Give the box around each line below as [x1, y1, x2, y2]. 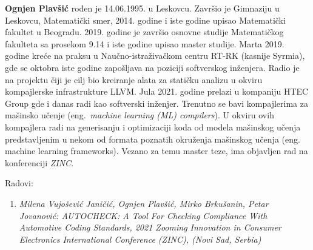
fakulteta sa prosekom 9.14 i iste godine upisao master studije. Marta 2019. [5, 37, 284, 50]
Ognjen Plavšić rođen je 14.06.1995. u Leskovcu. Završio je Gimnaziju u [5, 2, 280, 14]
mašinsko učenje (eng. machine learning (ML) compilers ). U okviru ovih [5, 109, 274, 121]
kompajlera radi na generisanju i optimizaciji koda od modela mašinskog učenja [5, 120, 301, 133]
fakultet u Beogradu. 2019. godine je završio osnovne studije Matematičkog [5, 25, 284, 38]
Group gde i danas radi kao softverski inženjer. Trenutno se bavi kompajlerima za [5, 96, 308, 109]
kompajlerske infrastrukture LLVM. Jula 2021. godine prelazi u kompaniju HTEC [5, 85, 309, 98]
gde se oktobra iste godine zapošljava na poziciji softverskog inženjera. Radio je [5, 61, 300, 73]
